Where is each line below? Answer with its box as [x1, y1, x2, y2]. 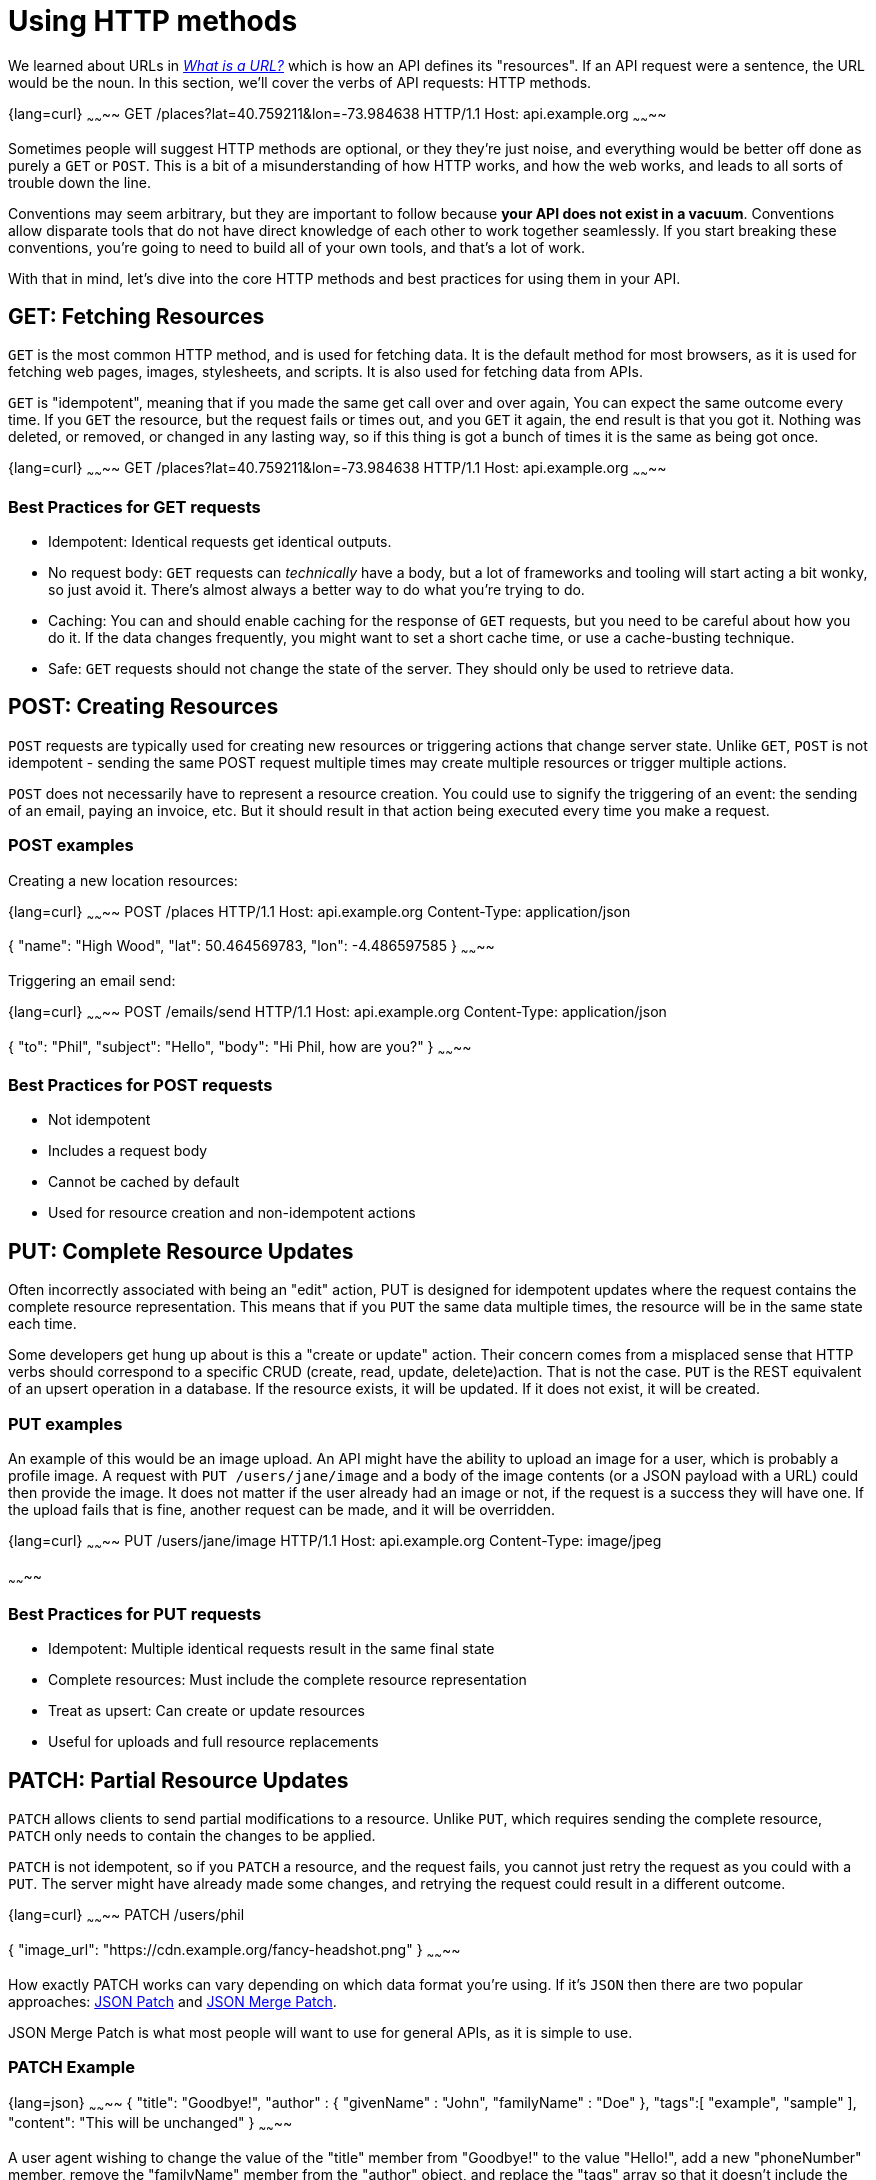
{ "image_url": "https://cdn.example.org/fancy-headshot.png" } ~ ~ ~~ [8, 1941, 461, 1962]
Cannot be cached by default [48, 1173, 240, 1191]
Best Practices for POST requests [8, 1075, 273, 1096]
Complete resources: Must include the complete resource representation [48, 1671, 527, 1689]
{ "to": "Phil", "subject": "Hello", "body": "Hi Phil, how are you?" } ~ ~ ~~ [8, 1037, 472, 1059]
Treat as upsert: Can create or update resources [48, 1702, 365, 1720]
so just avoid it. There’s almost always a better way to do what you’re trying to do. [48, 580, 585, 598]
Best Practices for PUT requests [8, 1604, 262, 1625]
